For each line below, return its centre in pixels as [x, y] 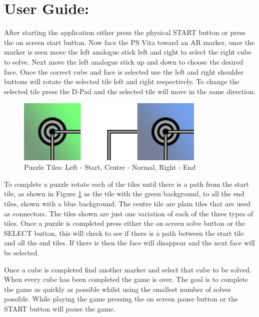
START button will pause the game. [60, 308]
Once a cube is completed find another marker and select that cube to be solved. [128, 269]
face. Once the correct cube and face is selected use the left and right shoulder [124, 71]
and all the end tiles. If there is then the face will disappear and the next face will [129, 243]
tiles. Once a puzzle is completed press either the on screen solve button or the [124, 223]
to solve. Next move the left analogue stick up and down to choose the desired [124, 61]
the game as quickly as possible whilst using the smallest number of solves [117, 289]
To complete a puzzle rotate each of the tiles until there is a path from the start [126, 184]
